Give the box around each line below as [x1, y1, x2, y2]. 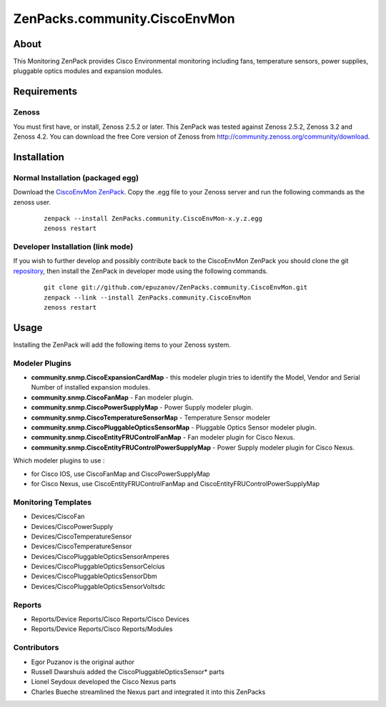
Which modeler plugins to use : [13, 456, 105, 465]
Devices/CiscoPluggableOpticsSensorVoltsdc [31, 582, 166, 590]
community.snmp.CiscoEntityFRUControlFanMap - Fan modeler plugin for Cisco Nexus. [31, 433, 296, 442]
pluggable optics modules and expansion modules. [13, 66, 164, 75]
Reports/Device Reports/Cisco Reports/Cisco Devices [31, 615, 189, 623]
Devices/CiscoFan [31, 512, 85, 521]
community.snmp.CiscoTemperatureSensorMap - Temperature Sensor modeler [31, 413, 271, 422]
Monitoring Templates [13, 497, 92, 507]
